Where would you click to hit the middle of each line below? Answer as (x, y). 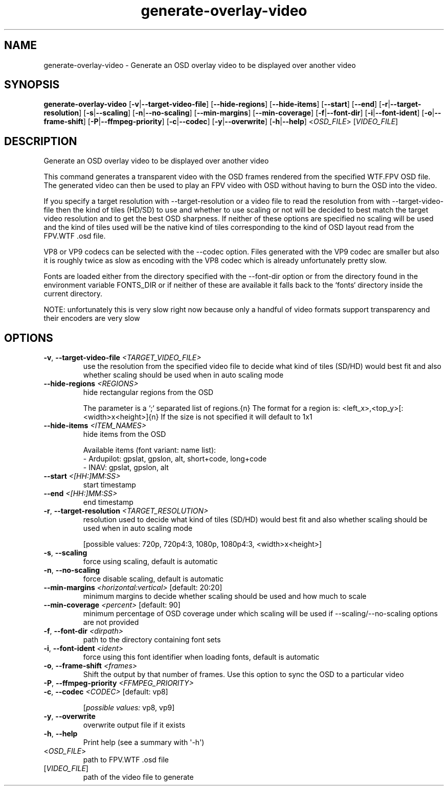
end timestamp (108, 502)
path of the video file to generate (138, 777)
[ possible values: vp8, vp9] (129, 708)
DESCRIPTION (41, 141)
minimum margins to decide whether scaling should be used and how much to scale (225, 596)
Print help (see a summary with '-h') (144, 742)
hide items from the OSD (125, 434)
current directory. (73, 294)
